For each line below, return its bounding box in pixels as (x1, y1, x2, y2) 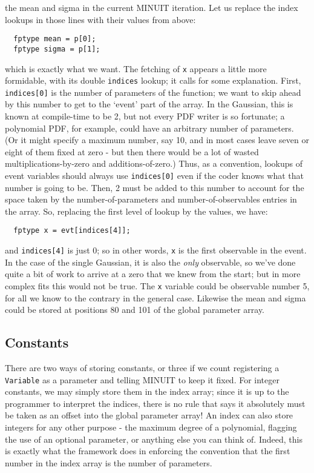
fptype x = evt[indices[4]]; (13, 226, 131, 235)
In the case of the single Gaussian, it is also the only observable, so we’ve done (5, 255, 296, 268)
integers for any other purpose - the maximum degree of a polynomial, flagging (5, 421, 297, 434)
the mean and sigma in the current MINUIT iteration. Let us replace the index (5, 1, 298, 13)
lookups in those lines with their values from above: (5, 13, 196, 25)
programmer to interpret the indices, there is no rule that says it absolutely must (5, 397, 306, 409)
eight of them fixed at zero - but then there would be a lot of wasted (5, 145, 259, 158)
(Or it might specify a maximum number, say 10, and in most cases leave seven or (5, 133, 309, 146)
